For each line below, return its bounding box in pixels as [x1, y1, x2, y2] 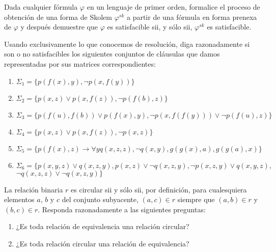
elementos [4, 194, 35, 205]
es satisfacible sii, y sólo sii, [107, 21, 192, 32]
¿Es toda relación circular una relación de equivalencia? [16, 238, 189, 248]
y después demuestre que [20, 21, 98, 32]
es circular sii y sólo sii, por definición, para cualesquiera [71, 184, 247, 194]
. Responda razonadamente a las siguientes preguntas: [38, 204, 206, 214]
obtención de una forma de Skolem [4, 11, 112, 22]
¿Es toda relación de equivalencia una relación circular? [16, 221, 189, 232]
